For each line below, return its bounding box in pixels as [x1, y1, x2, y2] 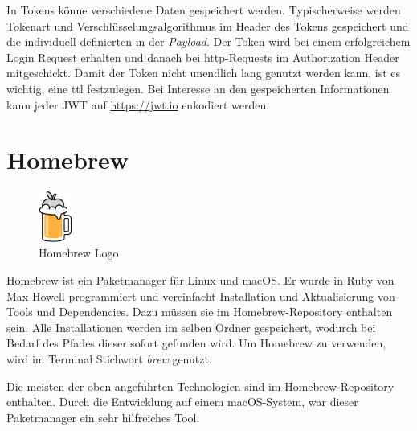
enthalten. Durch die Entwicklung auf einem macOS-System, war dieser [6, 393, 358, 410]
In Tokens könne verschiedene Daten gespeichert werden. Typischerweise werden [6, 2, 401, 18]
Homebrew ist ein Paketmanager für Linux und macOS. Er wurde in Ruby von [6, 272, 395, 289]
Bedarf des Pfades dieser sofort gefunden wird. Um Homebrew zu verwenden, [6, 335, 386, 351]
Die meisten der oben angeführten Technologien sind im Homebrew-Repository [6, 377, 395, 394]
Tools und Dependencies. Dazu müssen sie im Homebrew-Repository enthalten [6, 303, 393, 320]
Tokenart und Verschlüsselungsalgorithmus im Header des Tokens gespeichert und [6, 17, 409, 34]
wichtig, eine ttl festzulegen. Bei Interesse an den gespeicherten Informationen [6, 80, 390, 96]
